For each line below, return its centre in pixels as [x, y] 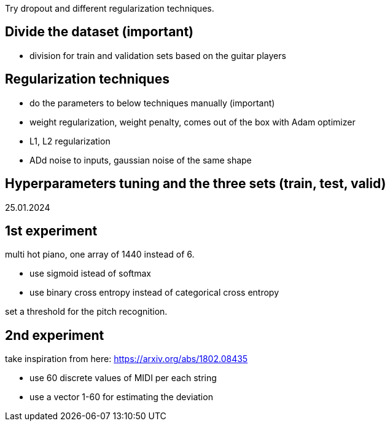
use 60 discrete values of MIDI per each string [123, 378]
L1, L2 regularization [70, 141]
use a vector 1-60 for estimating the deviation [121, 397]
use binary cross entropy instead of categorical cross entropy [154, 293]
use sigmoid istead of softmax [90, 274]
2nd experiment [55, 335]
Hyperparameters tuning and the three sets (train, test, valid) [196, 184]
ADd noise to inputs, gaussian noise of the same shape [141, 160]
